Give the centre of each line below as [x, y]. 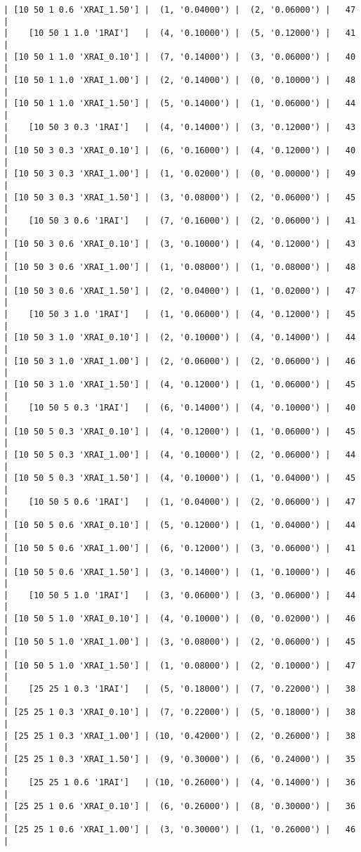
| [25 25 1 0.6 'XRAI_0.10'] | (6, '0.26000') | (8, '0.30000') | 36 [180, 806]
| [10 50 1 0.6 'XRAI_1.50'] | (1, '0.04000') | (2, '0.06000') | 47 [180, 10]
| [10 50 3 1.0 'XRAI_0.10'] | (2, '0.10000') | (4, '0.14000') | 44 [180, 338]
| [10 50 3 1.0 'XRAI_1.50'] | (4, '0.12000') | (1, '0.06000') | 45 [180, 385]
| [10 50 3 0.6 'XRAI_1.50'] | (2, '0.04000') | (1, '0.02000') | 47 [180, 291]
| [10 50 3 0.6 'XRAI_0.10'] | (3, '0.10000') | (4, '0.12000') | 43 [180, 244]
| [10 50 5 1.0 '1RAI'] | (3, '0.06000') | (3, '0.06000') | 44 [180, 595]
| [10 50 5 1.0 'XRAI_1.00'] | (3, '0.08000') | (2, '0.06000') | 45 [180, 642]
